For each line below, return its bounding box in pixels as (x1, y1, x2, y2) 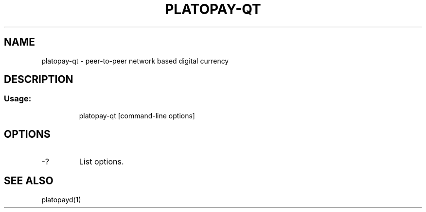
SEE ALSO (4, 175, 53, 187)
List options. (79, 156, 124, 166)
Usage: (4, 94, 32, 104)
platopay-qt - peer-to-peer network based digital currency (41, 56, 229, 65)
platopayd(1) (41, 195, 81, 204)
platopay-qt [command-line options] (79, 111, 195, 120)
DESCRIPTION (4, 73, 73, 86)
